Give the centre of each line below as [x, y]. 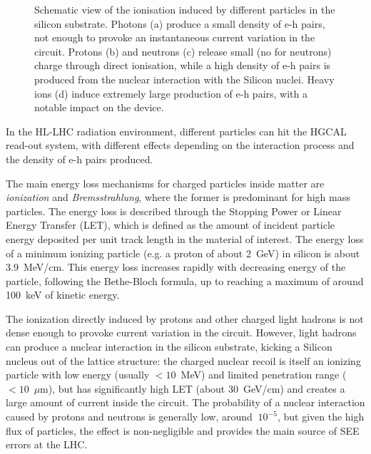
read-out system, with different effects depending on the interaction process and [180, 145]
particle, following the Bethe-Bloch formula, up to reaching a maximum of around [185, 280]
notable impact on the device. [99, 107]
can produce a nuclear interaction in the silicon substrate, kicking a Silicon [169, 347]
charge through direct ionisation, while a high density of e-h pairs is [183, 65]
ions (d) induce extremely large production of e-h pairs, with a [171, 93]
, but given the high [321, 417]
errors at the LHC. [47, 444]
